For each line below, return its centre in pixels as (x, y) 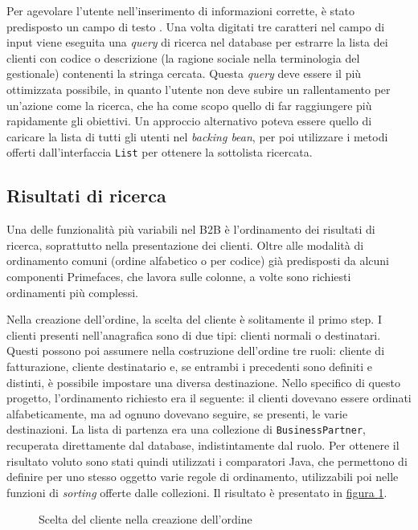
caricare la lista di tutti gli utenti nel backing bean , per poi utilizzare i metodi (197, 136)
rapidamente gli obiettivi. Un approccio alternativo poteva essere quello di (189, 121)
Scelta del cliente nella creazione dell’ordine (145, 519)
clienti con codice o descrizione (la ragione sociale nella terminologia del (183, 57)
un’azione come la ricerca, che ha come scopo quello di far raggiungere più (189, 105)
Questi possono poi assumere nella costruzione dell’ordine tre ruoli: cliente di (196, 351)
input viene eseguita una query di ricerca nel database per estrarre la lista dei (197, 42)
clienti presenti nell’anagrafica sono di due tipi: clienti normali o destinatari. (194, 334)
